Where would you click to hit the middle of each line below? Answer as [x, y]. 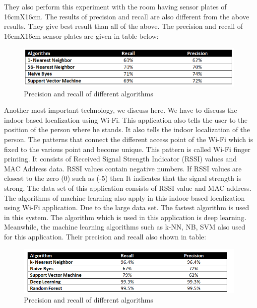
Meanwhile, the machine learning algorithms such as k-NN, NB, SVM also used [125, 227]
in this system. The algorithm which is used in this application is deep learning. [125, 217]
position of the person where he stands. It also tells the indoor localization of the [127, 129]
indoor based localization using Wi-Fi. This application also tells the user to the [126, 119]
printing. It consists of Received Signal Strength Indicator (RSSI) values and [121, 159]
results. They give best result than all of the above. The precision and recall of [124, 26]
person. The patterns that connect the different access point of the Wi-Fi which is [128, 139]
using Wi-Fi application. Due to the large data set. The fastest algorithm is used [127, 207]
